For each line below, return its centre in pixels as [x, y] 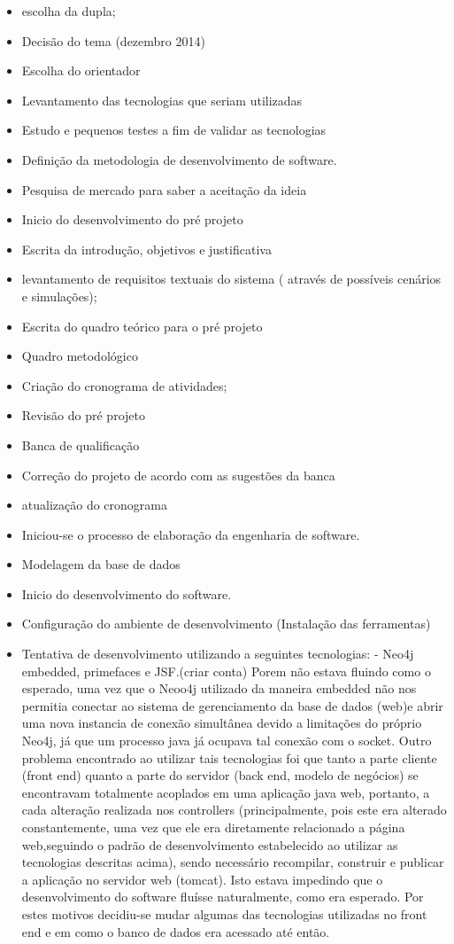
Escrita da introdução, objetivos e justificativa [146, 249]
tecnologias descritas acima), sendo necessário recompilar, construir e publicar [233, 862]
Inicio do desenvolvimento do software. [127, 593]
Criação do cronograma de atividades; [124, 385]
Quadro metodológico [80, 356]
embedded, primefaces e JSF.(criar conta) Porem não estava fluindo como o [226, 671]
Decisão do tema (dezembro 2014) [113, 40]
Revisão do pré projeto [83, 415]
